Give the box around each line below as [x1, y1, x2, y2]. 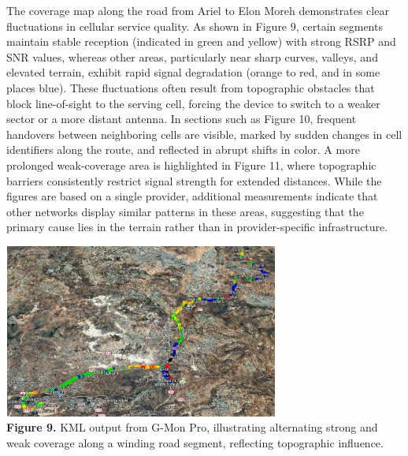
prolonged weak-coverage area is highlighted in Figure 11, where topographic [6, 156, 376, 173]
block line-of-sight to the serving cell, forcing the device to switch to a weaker [6, 95, 380, 111]
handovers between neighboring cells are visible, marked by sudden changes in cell [6, 125, 402, 142]
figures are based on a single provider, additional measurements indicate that [6, 188, 378, 204]
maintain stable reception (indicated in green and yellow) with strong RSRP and [6, 33, 396, 50]
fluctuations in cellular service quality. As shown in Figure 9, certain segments [6, 17, 383, 34]
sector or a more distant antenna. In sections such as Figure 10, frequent [6, 110, 357, 127]
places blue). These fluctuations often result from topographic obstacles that [6, 79, 375, 95]
